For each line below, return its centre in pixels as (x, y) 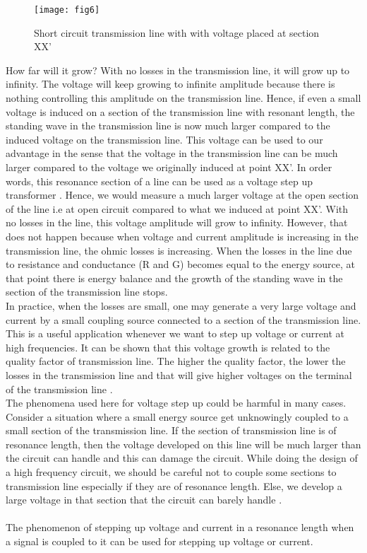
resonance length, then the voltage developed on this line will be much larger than (183, 444)
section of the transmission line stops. (87, 292)
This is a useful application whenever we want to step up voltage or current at (175, 333)
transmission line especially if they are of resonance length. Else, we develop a (174, 485)
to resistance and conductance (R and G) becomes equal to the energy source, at (180, 264)
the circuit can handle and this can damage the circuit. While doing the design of (182, 458)
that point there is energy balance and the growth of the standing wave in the (174, 278)
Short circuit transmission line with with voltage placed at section (177, 32)
